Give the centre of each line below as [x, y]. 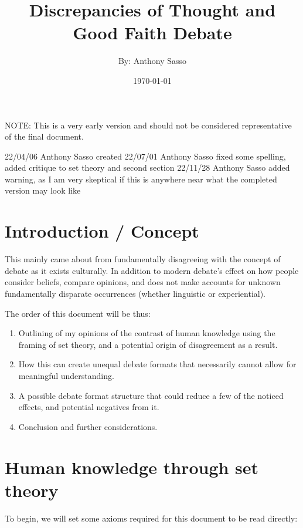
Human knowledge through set [132, 467]
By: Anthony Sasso [152, 61]
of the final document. [44, 136]
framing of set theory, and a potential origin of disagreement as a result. [148, 344]
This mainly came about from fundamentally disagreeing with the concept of [143, 259]
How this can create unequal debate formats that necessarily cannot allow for [157, 364]
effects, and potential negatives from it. [89, 407]
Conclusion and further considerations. [88, 426]
